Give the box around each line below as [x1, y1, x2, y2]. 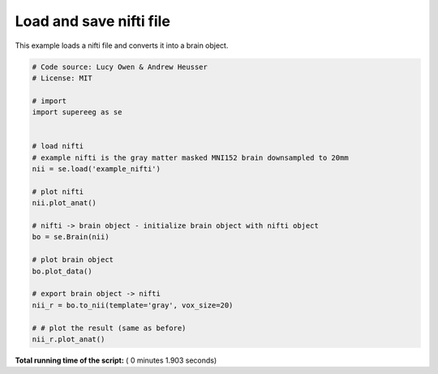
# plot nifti [32, 187, 84, 196]
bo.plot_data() [32, 266, 92, 276]
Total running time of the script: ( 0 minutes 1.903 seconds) [15, 355, 217, 365]
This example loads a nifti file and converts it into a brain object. [15, 41, 229, 50]
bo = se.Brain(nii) [32, 232, 109, 242]
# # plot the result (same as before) [32, 323, 187, 333]
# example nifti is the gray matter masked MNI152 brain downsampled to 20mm [32, 153, 349, 162]
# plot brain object [32, 256, 114, 264]
